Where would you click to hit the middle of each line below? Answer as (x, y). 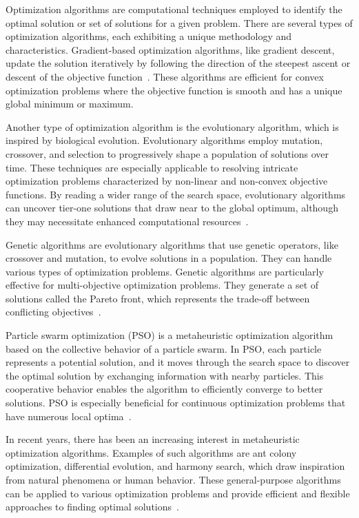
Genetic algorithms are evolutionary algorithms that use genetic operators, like (172, 244)
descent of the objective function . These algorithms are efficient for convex (165, 76)
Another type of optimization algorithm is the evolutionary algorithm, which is (172, 126)
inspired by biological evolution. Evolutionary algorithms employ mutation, (164, 140)
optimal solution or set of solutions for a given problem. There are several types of (179, 22)
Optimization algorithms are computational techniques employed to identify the (174, 9)
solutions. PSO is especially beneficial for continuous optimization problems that (176, 403)
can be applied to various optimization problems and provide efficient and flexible (178, 493)
